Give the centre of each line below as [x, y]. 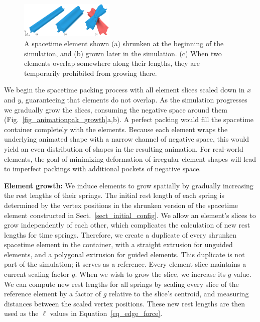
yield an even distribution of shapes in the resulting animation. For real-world [124, 148]
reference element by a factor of [52, 294]
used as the [21, 313]
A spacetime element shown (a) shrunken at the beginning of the [124, 43]
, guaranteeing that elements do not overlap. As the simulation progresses [134, 99]
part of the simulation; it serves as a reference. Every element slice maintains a [125, 264]
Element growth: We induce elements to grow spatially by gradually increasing [129, 185]
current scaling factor [37, 274]
